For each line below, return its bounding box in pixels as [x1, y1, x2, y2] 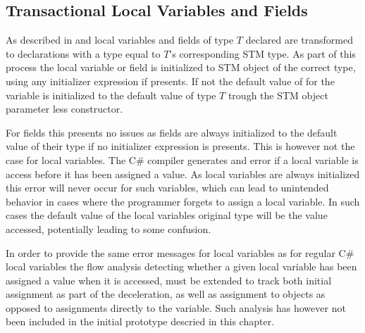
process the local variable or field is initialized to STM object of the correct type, [6, 60, 356, 75]
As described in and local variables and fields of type [6, 32, 234, 47]
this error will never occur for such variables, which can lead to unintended [6, 180, 329, 195]
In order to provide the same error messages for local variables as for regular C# [6, 245, 354, 260]
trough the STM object [228, 87, 328, 102]
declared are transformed [245, 32, 353, 47]
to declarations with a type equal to [6, 46, 161, 61]
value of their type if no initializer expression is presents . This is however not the [6, 139, 355, 153]
